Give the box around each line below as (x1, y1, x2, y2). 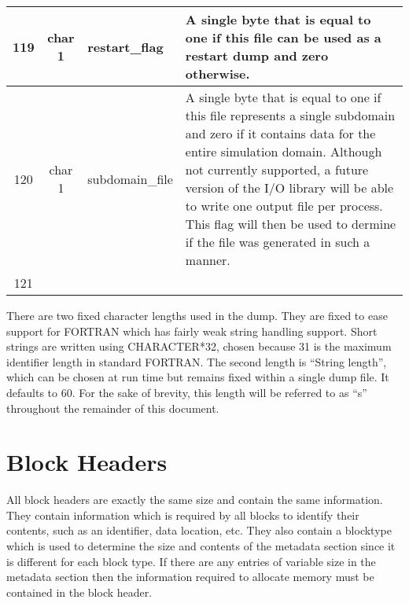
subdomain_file (87, 169, 173, 188)
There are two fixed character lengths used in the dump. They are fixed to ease (6, 307, 388, 323)
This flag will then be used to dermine (185, 215, 396, 233)
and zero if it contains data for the (185, 124, 376, 142)
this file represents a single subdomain (185, 106, 396, 124)
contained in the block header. (6, 583, 153, 600)
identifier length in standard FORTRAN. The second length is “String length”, (6, 353, 387, 370)
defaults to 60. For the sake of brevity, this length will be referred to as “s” (6, 384, 367, 400)
